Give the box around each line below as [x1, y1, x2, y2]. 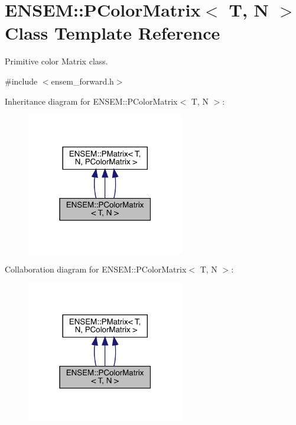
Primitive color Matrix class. [5, 55, 108, 67]
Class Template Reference [5, 21, 220, 45]
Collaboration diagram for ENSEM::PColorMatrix [5, 262, 187, 275]
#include [5, 74, 38, 87]
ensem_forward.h [51, 74, 114, 87]
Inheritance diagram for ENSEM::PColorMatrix [5, 95, 178, 107]
